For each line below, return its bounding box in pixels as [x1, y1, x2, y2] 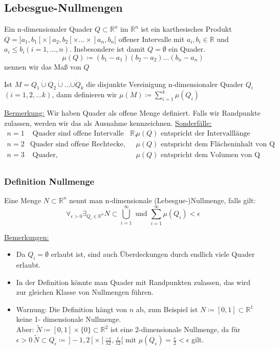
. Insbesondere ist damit [69, 43, 145, 54]
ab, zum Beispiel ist [136, 303, 198, 314]
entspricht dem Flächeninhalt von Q [161, 140, 275, 148]
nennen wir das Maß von [4, 61, 81, 72]
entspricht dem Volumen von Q [161, 151, 260, 159]
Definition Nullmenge [4, 174, 95, 187]
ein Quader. [168, 43, 205, 54]
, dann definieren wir [52, 89, 117, 100]
